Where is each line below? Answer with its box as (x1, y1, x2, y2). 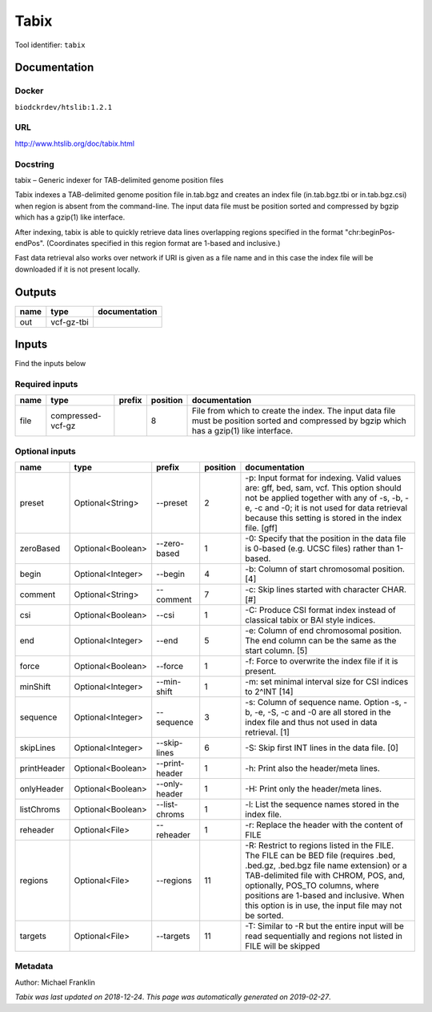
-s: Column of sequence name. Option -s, (245, 697, 402, 708)
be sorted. (245, 910, 284, 921)
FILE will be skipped (245, 941, 320, 952)
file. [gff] (245, 522, 278, 534)
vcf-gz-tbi (50, 317, 90, 328)
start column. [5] (245, 645, 308, 656)
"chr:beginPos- (345, 227, 396, 236)
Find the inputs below (14, 359, 86, 369)
